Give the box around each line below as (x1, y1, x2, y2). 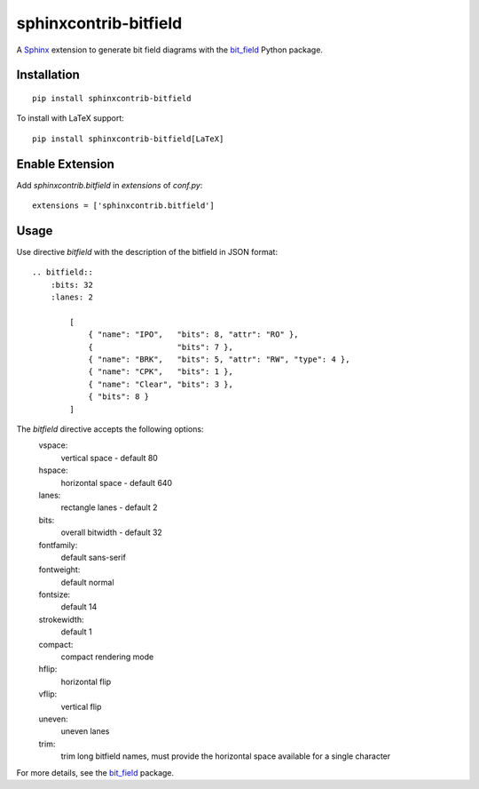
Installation (16, 68, 80, 83)
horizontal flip (60, 676, 112, 687)
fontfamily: (38, 539, 78, 550)
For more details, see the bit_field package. (16, 767, 175, 777)
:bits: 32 (50, 280, 93, 290)
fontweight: (38, 564, 81, 575)
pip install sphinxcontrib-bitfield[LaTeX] (32, 133, 224, 144)
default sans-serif (60, 552, 126, 562)
